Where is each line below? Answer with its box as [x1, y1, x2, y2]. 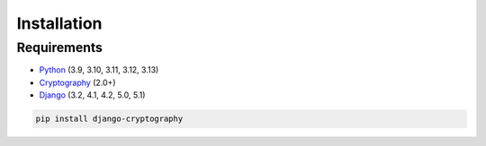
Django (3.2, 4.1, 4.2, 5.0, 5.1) [39, 90, 146, 100]
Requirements [16, 39, 103, 56]
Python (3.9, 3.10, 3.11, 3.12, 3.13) [39, 64, 159, 75]
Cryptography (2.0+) [39, 77, 116, 88]
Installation [16, 13, 103, 33]
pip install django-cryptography [35, 114, 184, 125]
